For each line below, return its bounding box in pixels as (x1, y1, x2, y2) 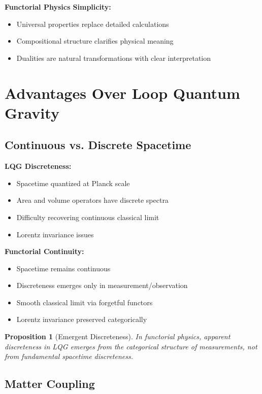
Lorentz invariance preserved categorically (16, 314, 147, 325)
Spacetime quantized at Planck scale (16, 177, 130, 188)
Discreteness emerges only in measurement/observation (16, 280, 188, 291)
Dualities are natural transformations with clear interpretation (16, 52, 211, 63)
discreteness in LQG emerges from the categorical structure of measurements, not (5, 341, 257, 351)
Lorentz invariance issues (16, 229, 94, 239)
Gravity (5, 102, 59, 123)
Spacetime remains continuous (16, 263, 111, 273)
